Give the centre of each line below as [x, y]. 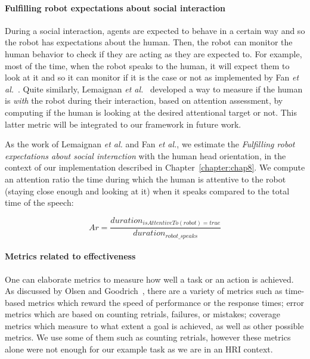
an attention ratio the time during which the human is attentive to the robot [145, 179]
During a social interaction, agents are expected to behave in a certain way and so [155, 30]
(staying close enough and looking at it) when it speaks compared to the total [147, 191]
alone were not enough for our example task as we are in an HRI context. [139, 349]
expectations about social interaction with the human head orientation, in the [145, 155]
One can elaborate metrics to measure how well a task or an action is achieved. [149, 279]
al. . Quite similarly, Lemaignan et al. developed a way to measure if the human [154, 89]
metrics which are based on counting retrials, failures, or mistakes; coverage [142, 314]
